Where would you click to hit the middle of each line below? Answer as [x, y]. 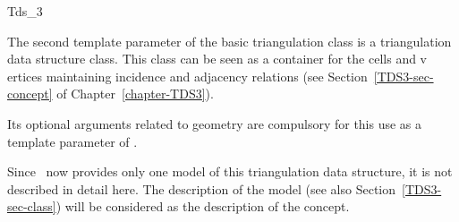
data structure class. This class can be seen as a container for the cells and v [217, 59]
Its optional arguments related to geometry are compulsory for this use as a [215, 123]
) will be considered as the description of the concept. [203, 206]
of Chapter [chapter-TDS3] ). [135, 94]
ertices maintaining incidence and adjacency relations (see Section [187, 76]
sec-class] [32, 206]
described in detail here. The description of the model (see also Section [202, 188]
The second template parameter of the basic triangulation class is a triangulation [229, 41]
